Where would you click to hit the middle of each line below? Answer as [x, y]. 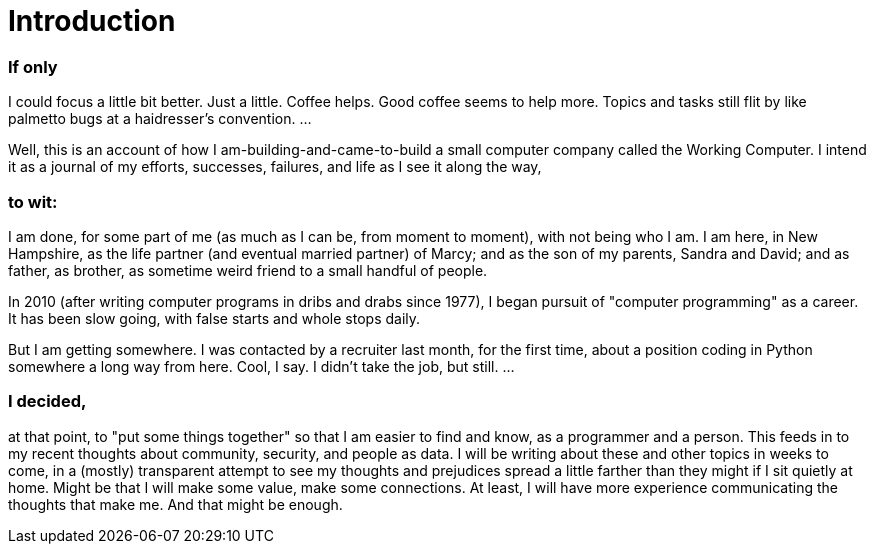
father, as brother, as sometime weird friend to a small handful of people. [248, 270]
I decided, [47, 401]
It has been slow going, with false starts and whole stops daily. [214, 318]
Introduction [92, 21]
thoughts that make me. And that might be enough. [175, 504]
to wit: [33, 201]
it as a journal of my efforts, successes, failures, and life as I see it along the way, [275, 167]
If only [33, 66]
